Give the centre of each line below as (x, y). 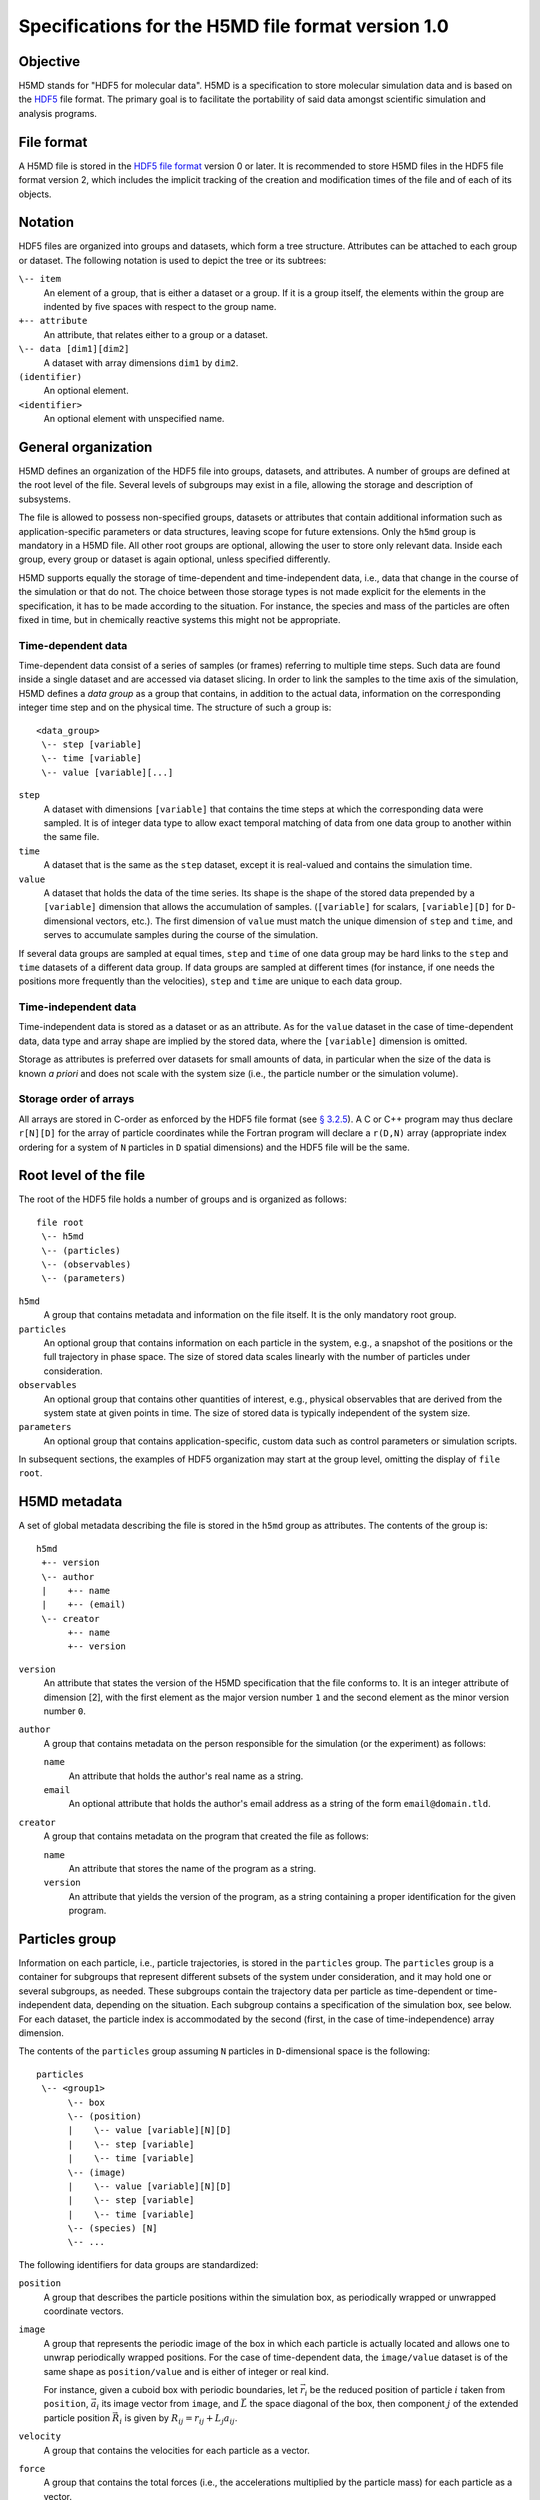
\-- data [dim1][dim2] (74, 349)
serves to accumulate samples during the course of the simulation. (181, 935)
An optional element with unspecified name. (134, 419)
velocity (40, 2436)
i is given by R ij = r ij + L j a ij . (178, 2418)
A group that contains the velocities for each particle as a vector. (176, 2450)
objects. (35, 194)
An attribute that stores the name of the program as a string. (192, 1868)
